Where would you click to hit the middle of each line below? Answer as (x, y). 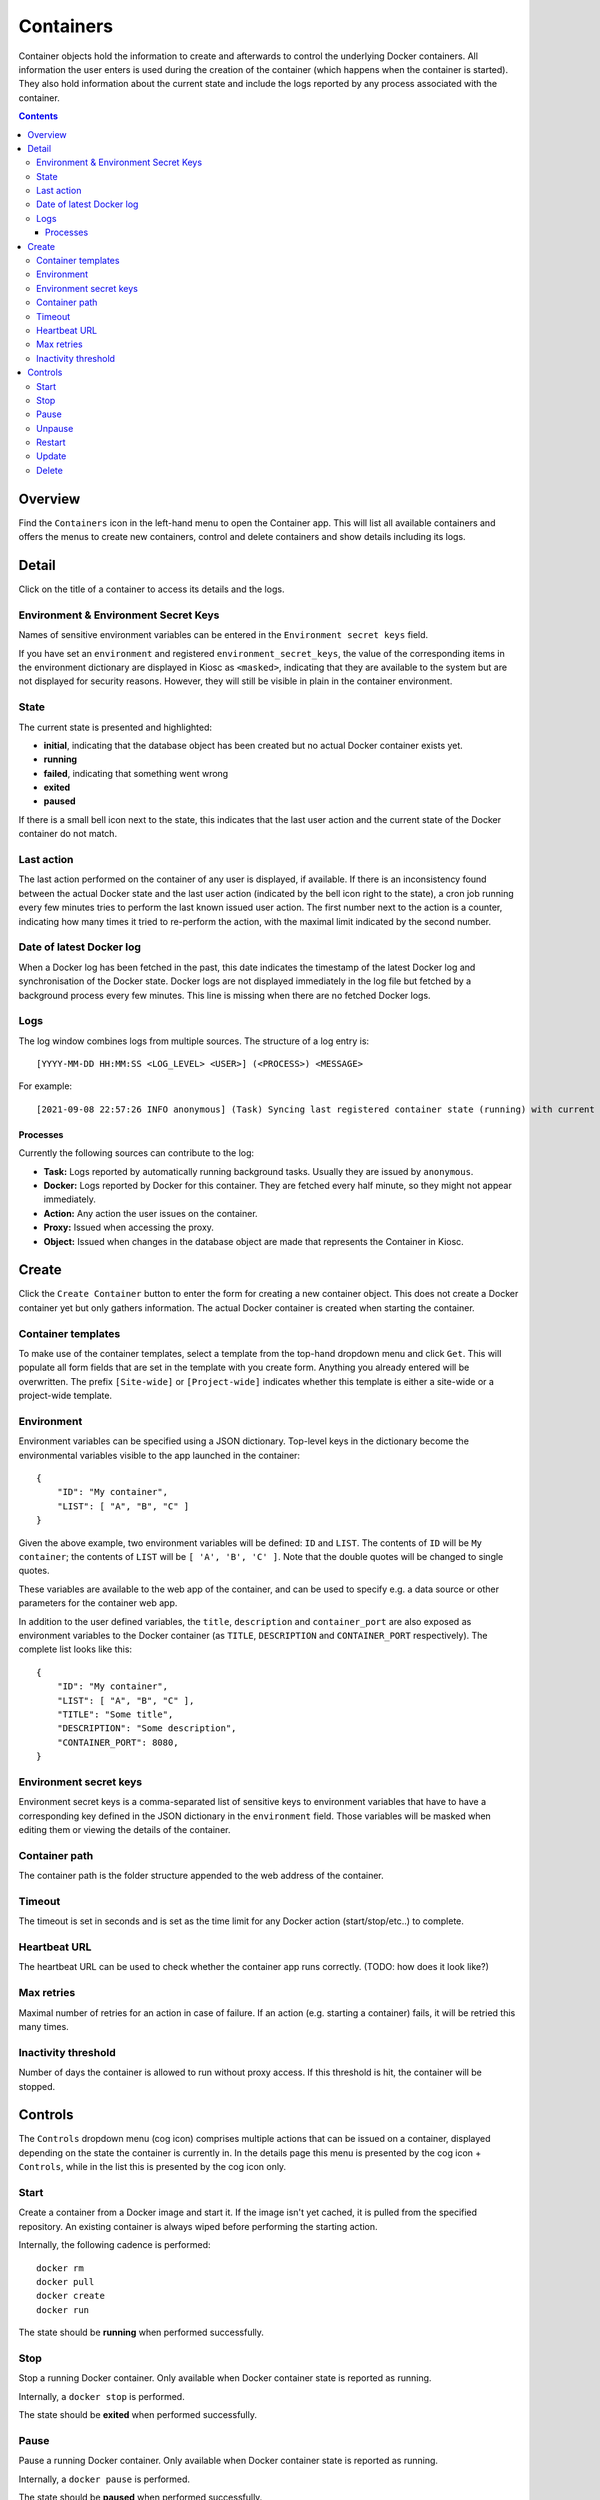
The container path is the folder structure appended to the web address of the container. (201, 1876)
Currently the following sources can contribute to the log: (136, 1153)
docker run (63, 2309)
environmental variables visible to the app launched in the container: (159, 1455)
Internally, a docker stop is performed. (101, 2396)
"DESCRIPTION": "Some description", (146, 1728)
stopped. (37, 2086)
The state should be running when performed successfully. (141, 2332)
